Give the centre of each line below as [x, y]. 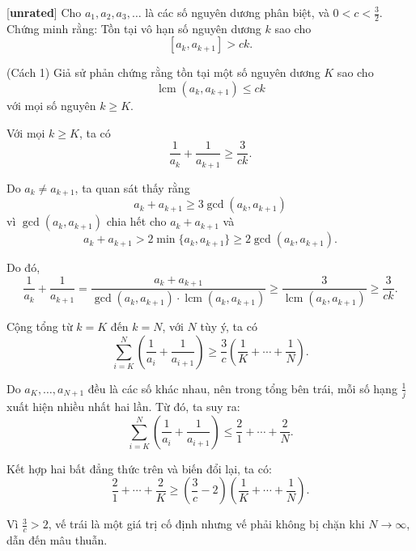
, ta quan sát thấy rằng [132, 187]
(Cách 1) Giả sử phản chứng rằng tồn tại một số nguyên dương [163, 72]
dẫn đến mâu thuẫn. [57, 540]
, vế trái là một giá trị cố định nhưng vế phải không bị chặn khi [206, 524]
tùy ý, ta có [229, 326]
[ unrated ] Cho [44, 12]
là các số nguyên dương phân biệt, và [237, 12]
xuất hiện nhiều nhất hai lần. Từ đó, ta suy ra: [123, 406]
